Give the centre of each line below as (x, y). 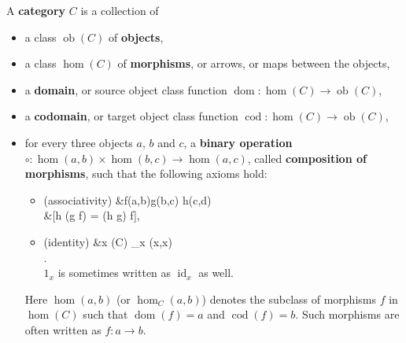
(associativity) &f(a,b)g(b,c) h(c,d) (127, 199)
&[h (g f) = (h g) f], (92, 215)
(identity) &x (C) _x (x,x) (108, 241)
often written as (63, 329)
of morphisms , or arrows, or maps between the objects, (254, 63)
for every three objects (79, 142)
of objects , (136, 37)
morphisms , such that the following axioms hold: (146, 173)
